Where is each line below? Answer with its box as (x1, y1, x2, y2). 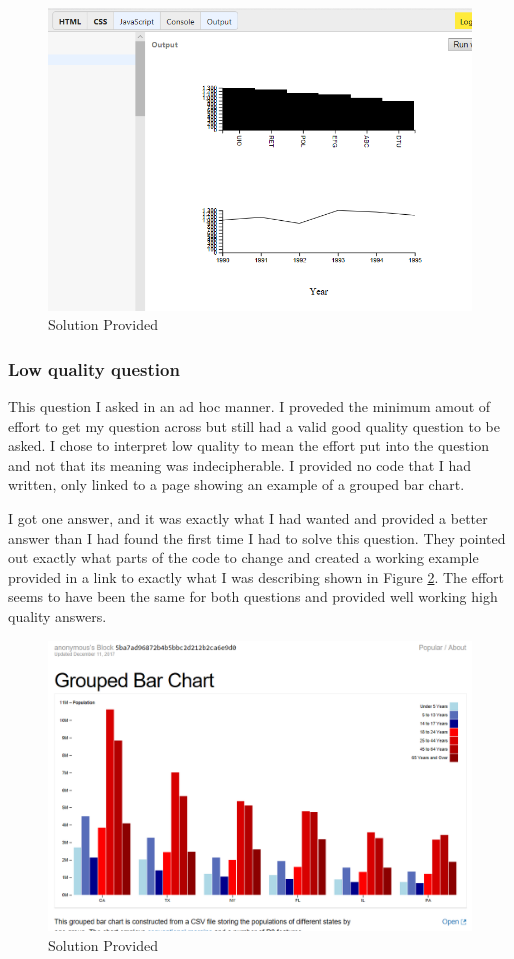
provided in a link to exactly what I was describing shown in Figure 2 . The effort (8, 566, 505, 587)
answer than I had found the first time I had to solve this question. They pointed (8, 527, 506, 548)
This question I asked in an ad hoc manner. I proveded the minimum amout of (8, 396, 491, 417)
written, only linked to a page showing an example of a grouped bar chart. (8, 474, 465, 495)
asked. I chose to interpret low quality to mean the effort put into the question (8, 435, 489, 456)
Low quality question (8, 356, 180, 381)
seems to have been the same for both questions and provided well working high (8, 586, 498, 607)
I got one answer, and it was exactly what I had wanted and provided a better (8, 508, 488, 529)
